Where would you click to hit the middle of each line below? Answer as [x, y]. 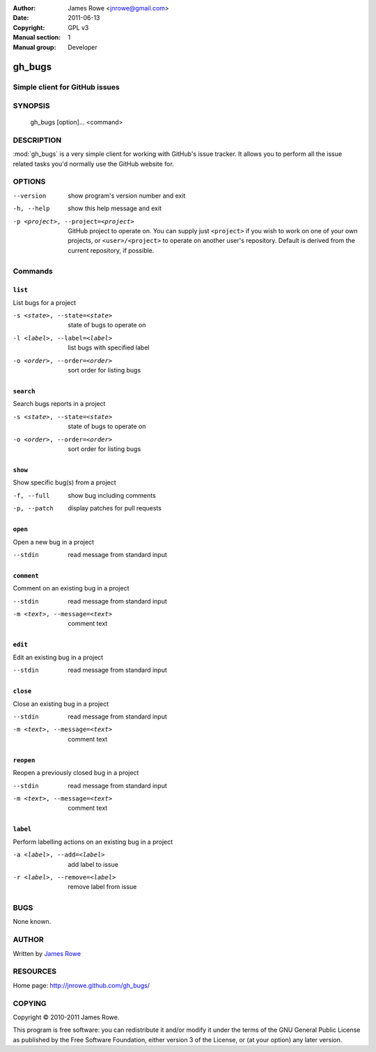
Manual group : [34, 47]
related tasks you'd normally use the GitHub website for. [93, 164]
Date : [21, 18]
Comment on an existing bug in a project [71, 588]
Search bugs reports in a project [59, 404]
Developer [83, 47]
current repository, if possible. [111, 250]
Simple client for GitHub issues [66, 87]
